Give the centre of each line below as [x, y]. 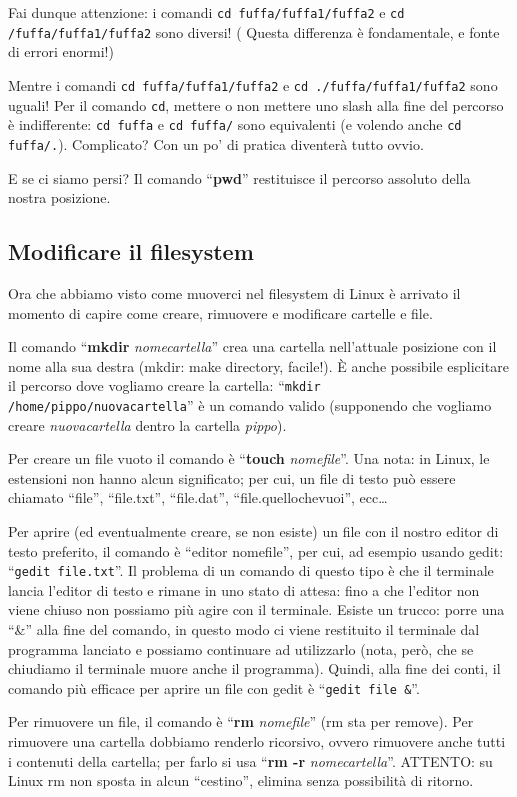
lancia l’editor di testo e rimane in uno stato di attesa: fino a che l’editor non [244, 589]
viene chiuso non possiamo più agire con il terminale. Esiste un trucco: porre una [256, 609]
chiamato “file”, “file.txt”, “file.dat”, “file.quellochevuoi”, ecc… [198, 497]
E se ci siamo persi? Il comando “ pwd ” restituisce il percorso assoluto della [239, 177]
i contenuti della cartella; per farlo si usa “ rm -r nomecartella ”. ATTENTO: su [250, 760]
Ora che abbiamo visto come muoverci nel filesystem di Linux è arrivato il [234, 292]
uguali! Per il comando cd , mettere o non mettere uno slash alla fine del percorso [256, 104]
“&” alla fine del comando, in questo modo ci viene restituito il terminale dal [244, 629]
